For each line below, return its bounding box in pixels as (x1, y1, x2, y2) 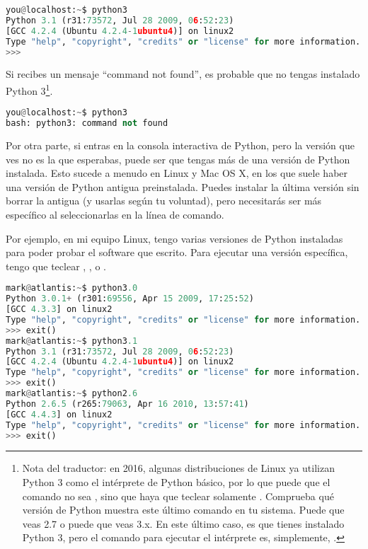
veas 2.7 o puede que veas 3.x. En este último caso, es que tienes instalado (22, 516, 345, 531)
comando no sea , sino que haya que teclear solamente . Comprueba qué (22, 488, 334, 503)
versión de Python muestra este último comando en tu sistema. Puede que (22, 502, 345, 517)
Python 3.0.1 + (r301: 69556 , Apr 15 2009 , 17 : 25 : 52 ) (6, 294, 254, 304)
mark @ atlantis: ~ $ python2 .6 (6, 388, 138, 399)
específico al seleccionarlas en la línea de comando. (6, 207, 224, 221)
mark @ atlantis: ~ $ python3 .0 (6, 283, 138, 294)
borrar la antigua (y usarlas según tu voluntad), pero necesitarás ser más (6, 193, 322, 208)
